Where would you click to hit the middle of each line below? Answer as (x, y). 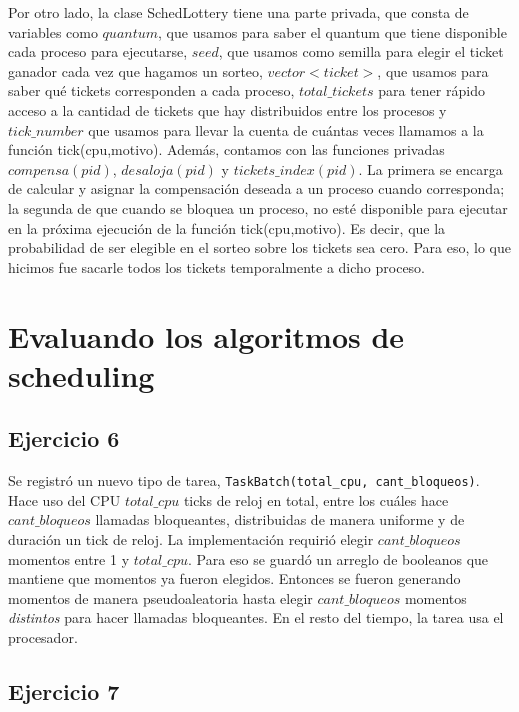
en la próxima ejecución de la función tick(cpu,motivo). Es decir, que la (227, 227)
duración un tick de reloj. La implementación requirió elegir (191, 538)
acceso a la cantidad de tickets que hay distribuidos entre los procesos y (227, 109)
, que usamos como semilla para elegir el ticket (361, 51)
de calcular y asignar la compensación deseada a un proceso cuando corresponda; (256, 188)
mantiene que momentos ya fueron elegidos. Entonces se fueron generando (234, 578)
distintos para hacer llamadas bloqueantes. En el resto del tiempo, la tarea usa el (256, 617)
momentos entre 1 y (69, 558)
